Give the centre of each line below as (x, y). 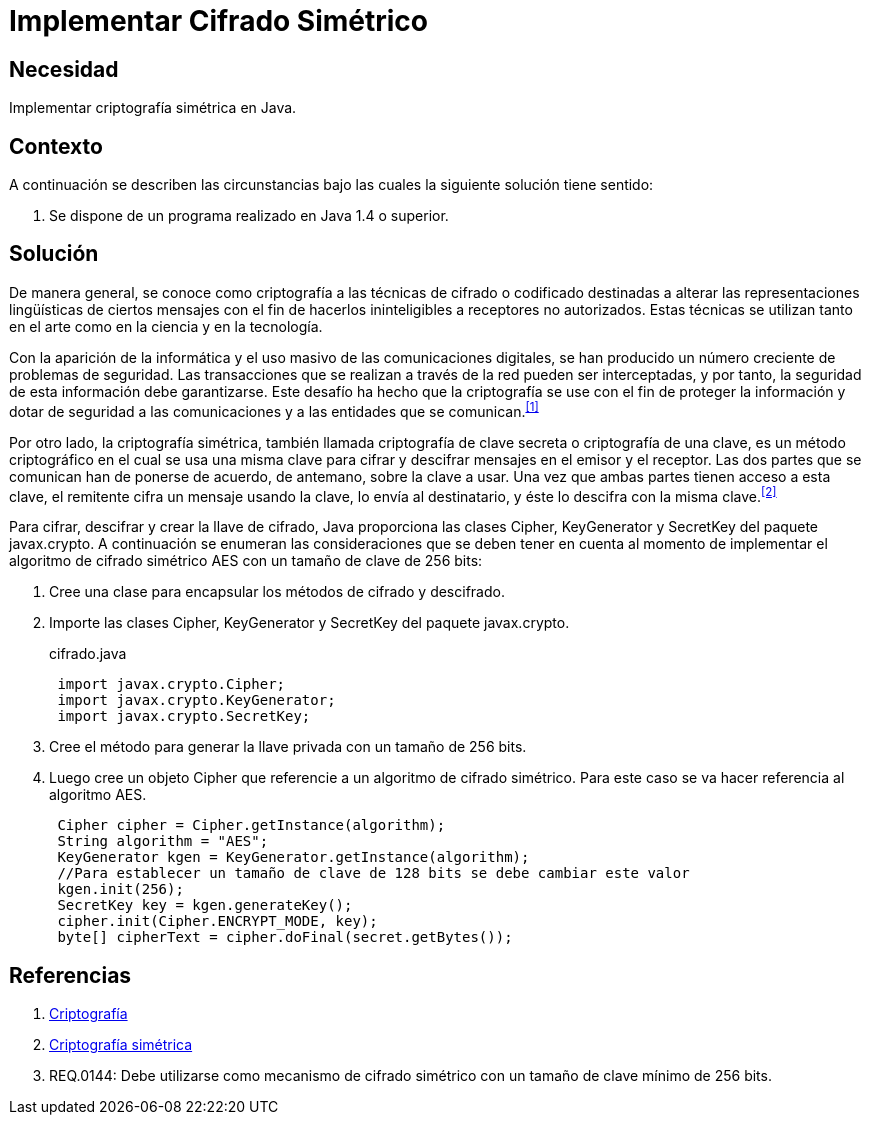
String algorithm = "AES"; (163, 841)
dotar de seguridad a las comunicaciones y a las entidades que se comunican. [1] (274, 409)
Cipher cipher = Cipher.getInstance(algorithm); (251, 825)
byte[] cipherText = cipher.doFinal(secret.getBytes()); (285, 937)
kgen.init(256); (120, 889)
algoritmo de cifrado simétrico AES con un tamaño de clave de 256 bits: (246, 561)
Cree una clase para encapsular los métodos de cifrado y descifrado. (277, 592)
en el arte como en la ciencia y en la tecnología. (166, 326)
